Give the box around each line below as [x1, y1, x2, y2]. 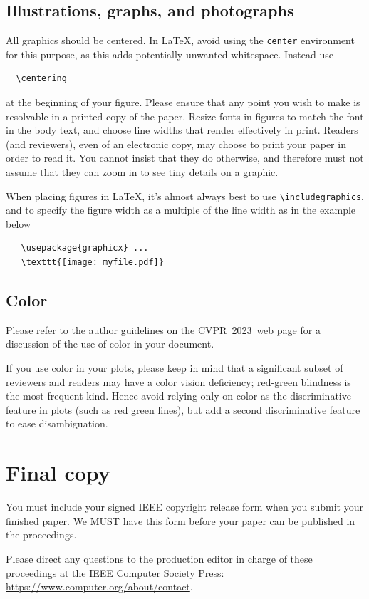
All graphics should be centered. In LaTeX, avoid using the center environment [6, 33, 355, 48]
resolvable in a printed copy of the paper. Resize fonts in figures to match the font [6, 108, 364, 123]
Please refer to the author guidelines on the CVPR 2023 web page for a [6, 322, 321, 337]
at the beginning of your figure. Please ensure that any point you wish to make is [6, 95, 360, 110]
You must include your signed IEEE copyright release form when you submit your [6, 499, 363, 514]
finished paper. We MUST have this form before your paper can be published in [6, 513, 355, 528]
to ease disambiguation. [6, 416, 108, 431]
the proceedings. [6, 527, 77, 542]
